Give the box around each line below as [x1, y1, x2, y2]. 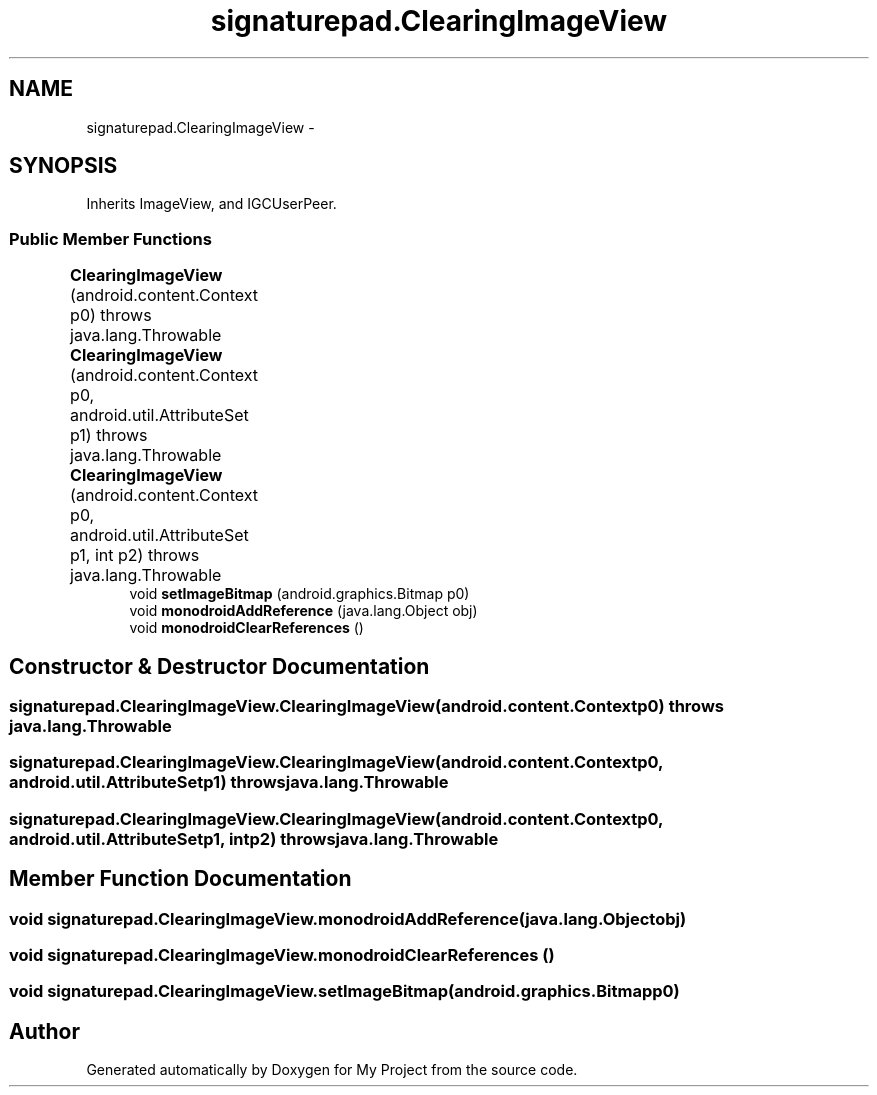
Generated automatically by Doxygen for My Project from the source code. [86, 1061, 578, 1079]
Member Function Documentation [9, 866, 352, 892]
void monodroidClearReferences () [129, 619, 364, 637]
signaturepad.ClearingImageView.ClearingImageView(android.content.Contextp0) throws [9, 696, 724, 717]
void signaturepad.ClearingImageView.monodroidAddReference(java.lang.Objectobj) [9, 908, 687, 929]
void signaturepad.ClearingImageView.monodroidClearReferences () [9, 945, 555, 965]
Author [9, 1018, 80, 1044]
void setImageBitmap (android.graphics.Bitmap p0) [129, 585, 470, 603]
